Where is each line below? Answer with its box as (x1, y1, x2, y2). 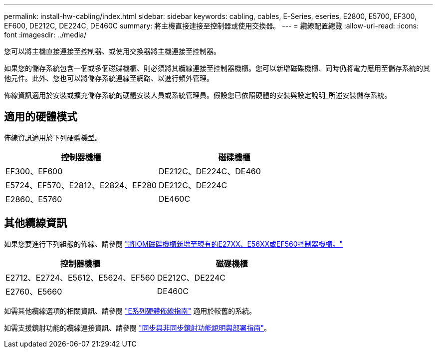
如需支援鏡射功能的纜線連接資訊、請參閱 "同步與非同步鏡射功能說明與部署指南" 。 (4, 323, 271, 332)
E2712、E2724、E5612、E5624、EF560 (5, 272, 155, 283)
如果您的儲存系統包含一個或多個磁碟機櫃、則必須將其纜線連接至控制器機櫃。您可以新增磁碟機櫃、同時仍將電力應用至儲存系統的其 (4, 64, 430, 72)
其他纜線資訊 (4, 217, 67, 230)
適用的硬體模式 (4, 110, 77, 123)
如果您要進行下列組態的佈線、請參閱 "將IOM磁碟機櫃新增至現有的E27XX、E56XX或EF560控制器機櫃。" (4, 239, 343, 248)
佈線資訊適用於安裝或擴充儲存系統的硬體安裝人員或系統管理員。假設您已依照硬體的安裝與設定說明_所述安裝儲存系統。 (4, 91, 392, 99)
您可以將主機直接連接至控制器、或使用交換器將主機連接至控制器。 (4, 47, 220, 55)
